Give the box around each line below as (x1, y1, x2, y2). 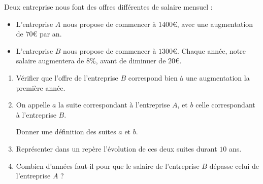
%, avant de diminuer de (90, 55, 166, 66)
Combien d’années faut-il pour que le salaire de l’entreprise (16, 160, 200, 171)
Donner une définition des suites (16, 126, 116, 137)
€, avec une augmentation (172, 18, 253, 29)
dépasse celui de (209, 160, 259, 171)
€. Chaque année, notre (173, 45, 246, 56)
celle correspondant (195, 99, 255, 110)
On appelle (16, 99, 50, 110)
